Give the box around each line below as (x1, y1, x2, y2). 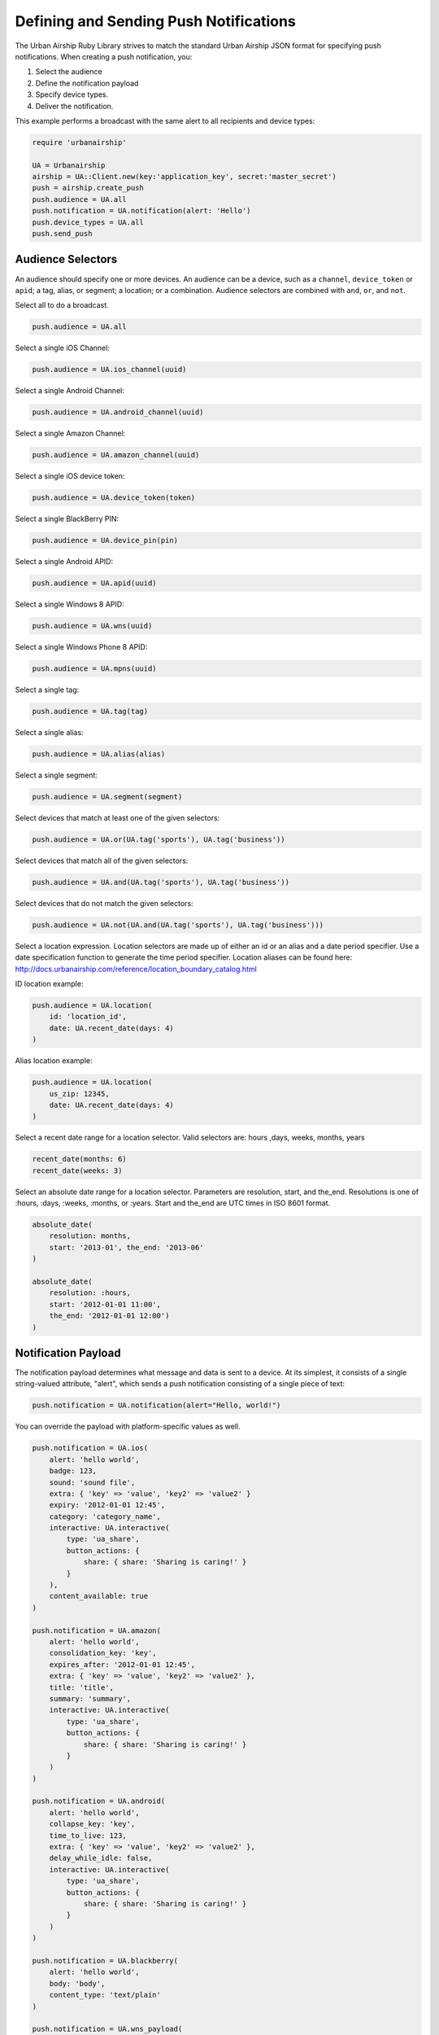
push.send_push (32, 229, 93, 238)
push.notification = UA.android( (32, 1796, 166, 1806)
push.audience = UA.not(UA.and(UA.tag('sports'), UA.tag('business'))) (32, 920, 324, 930)
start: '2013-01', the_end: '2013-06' (49, 1242, 204, 1252)
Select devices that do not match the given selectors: (15, 898, 194, 908)
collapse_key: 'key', (49, 1819, 136, 1829)
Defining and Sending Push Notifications (15, 12, 296, 30)
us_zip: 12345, (49, 1089, 110, 1098)
